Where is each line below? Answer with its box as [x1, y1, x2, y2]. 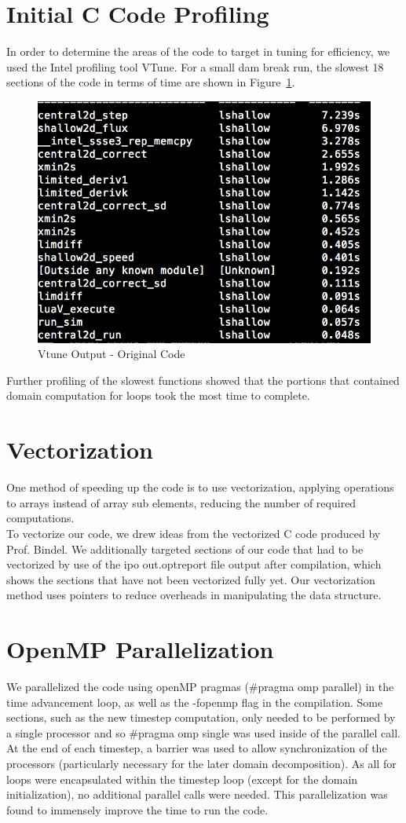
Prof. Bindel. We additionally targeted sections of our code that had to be [6, 540, 364, 557]
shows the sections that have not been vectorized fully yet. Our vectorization [6, 571, 375, 587]
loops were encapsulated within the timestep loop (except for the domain [6, 770, 358, 787]
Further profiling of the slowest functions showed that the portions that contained [6, 371, 400, 388]
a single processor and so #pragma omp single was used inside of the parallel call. [6, 724, 401, 741]
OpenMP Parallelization [6, 633, 274, 665]
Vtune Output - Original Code [38, 346, 185, 362]
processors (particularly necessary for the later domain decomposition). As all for [6, 755, 397, 771]
